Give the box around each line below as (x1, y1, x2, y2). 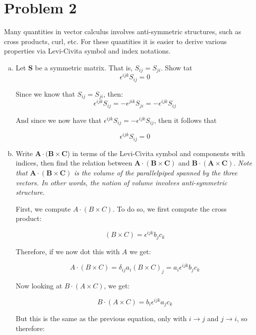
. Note (233, 158, 252, 168)
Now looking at (15, 280, 63, 291)
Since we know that (15, 88, 75, 99)
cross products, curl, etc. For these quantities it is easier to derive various (4, 36, 227, 46)
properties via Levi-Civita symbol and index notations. (4, 46, 171, 56)
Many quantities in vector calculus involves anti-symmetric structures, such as (4, 26, 241, 37)
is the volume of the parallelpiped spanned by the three (74, 167, 238, 178)
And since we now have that (15, 114, 102, 125)
